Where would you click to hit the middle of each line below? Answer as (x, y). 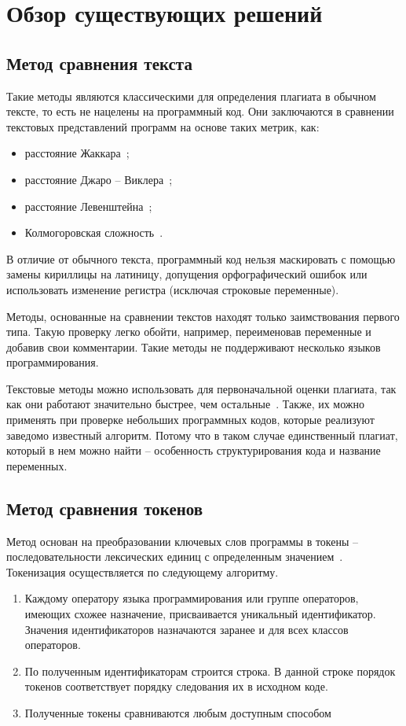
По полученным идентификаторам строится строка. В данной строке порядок (210, 671)
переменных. (37, 465)
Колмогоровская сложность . (94, 232)
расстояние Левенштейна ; (88, 206)
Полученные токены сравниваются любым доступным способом (178, 713)
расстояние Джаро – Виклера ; (99, 179)
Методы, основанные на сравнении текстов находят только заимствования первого (203, 316)
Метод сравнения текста (99, 63)
